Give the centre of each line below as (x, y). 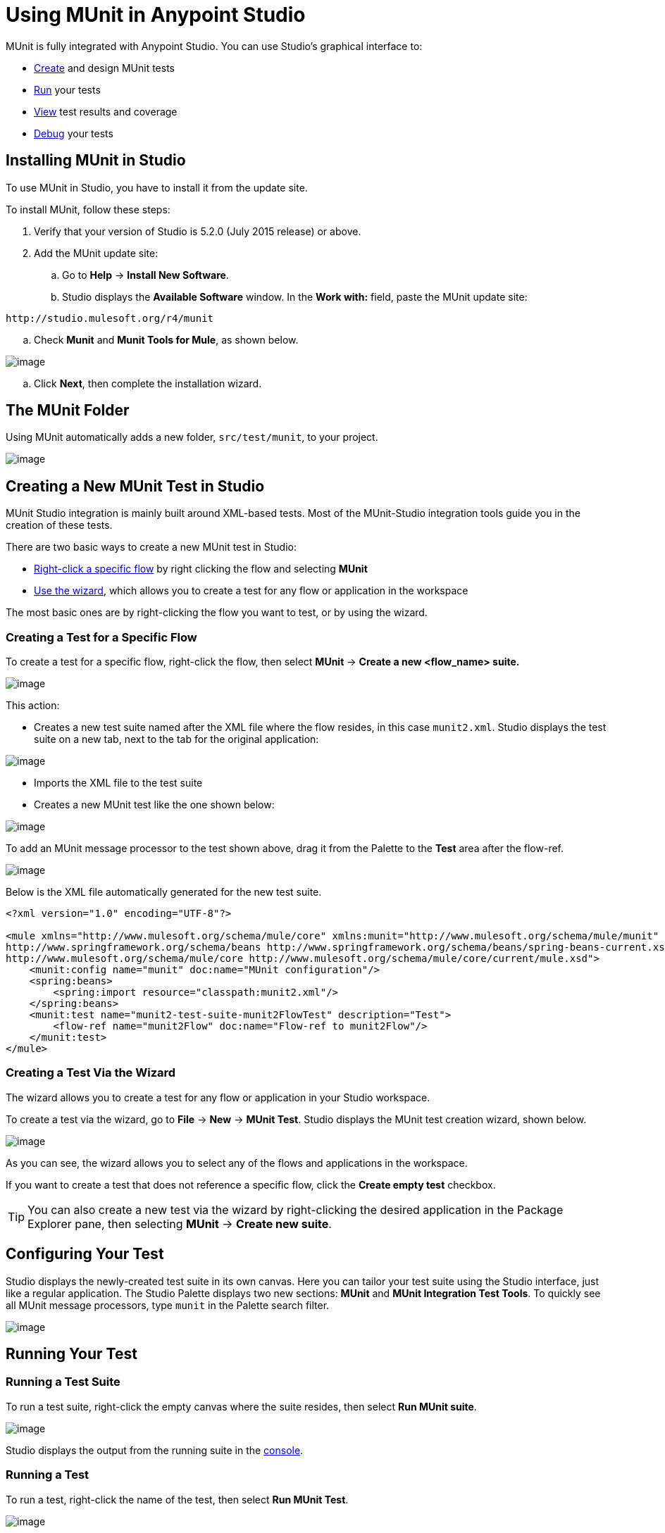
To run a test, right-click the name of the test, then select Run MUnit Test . (177, 1499)
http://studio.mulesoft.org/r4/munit (110, 318)
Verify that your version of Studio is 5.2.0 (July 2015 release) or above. (198, 231)
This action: (33, 706)
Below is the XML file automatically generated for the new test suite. (164, 892)
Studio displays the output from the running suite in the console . (155, 1450)
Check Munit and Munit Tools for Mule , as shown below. (166, 339)
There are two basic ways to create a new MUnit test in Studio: (151, 547)
